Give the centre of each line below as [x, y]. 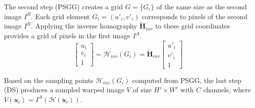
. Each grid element [60, 16]
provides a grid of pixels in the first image [67, 35]
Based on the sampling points [49, 80]
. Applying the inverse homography [84, 26]
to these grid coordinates [193, 26]
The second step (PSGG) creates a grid [64, 6]
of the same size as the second [202, 6]
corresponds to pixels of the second [195, 16]
